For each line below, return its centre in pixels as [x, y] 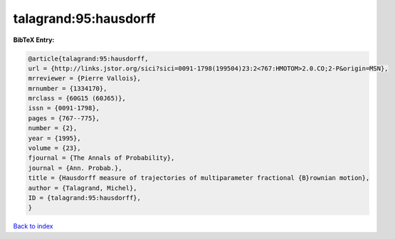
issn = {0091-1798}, [64, 108]
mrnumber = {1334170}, [68, 88]
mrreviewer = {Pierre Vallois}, [85, 79]
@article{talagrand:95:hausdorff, [88, 58]
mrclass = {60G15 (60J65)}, [77, 99]
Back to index [33, 226]
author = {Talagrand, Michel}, [83, 188]
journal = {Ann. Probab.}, [75, 168]
